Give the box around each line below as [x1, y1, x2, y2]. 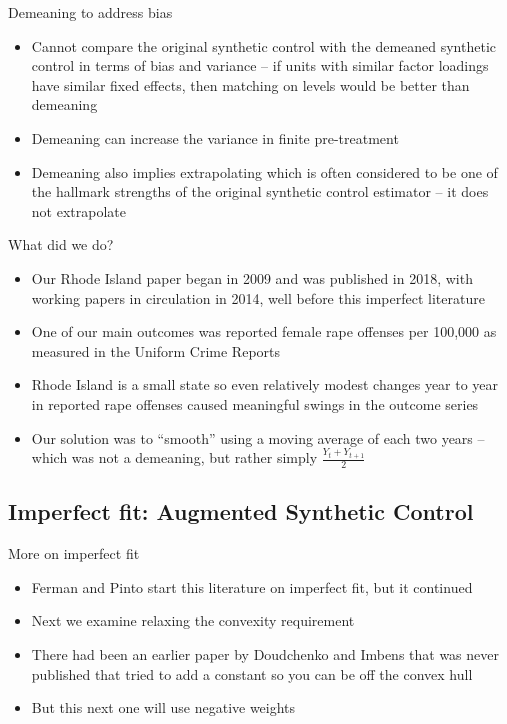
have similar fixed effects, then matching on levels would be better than [31, 74, 470, 95]
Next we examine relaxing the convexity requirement [31, 610, 355, 631]
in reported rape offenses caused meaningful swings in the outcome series [31, 393, 479, 414]
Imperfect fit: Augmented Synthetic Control [8, 496, 474, 527]
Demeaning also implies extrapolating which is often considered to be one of [31, 161, 498, 182]
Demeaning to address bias [8, 2, 173, 22]
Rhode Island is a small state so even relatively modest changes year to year [31, 374, 499, 395]
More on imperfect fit [8, 543, 140, 564]
